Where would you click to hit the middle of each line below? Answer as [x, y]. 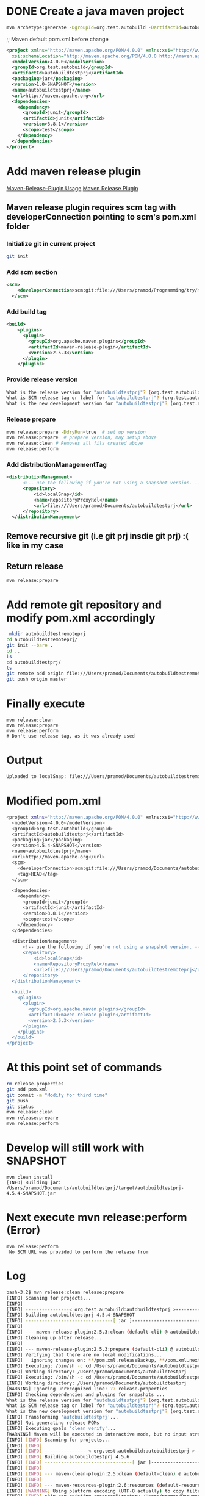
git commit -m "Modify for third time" [57, 1095]
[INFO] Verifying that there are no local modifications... [85, 1355]
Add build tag [27, 311]
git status [20, 1106]
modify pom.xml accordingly [81, 618]
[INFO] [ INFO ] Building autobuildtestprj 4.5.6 [68, 1457]
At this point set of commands [84, 1067]
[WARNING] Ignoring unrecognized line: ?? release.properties [87, 1389]
